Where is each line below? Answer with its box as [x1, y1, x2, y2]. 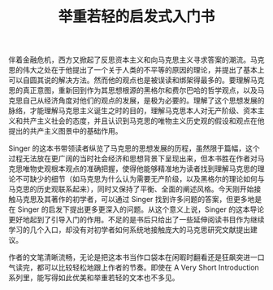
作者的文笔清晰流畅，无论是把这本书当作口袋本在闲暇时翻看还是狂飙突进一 [8, 253, 258, 262]
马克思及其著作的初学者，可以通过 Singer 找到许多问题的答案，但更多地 [15, 195, 255, 204]
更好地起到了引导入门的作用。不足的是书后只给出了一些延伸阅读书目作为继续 [8, 215, 265, 225]
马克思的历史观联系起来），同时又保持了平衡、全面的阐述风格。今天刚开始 [8, 184, 254, 194]
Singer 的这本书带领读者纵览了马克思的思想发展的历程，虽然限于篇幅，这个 [8, 143, 260, 153]
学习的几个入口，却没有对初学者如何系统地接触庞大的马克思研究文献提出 [8, 225, 250, 235]
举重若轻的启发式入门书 [58, 7, 215, 26]
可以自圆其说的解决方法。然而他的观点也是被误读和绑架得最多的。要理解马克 [8, 75, 265, 86]
